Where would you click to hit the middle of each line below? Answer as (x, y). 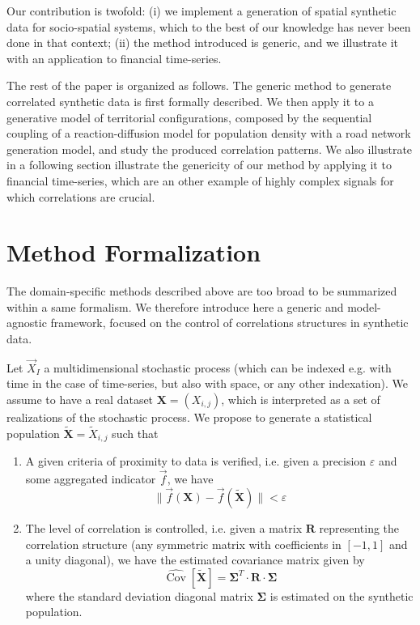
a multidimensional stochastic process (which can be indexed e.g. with (218, 367)
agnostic (27, 323)
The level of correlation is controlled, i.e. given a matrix (164, 527)
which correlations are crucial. (81, 196)
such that (135, 433)
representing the (359, 527)
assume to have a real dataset (80, 400)
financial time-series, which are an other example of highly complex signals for (200, 180)
